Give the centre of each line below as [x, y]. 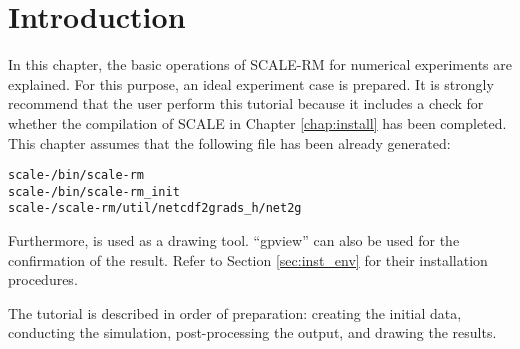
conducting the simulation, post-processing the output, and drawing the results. [252, 332]
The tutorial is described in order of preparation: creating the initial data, [235, 312]
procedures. [43, 279]
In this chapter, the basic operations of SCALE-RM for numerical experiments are [260, 64]
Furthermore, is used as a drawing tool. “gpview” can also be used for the [234, 240]
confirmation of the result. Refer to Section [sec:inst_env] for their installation [248, 259]
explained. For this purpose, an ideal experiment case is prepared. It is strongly [251, 83]
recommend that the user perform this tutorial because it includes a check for [246, 103]
